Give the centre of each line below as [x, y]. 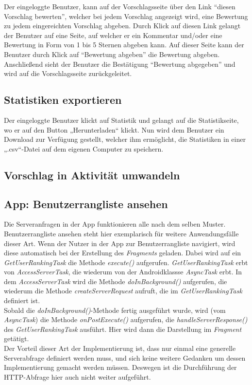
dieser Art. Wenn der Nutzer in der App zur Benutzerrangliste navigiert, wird [120, 243]
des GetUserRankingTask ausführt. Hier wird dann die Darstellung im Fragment [123, 329]
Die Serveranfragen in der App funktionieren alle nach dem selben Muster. [115, 224]
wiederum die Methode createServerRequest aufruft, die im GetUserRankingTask [123, 291]
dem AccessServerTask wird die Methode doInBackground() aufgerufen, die [116, 281]
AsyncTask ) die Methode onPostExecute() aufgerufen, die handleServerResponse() [126, 319]
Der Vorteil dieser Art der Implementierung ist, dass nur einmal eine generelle [120, 348]
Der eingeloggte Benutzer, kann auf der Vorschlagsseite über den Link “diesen [120, 6]
